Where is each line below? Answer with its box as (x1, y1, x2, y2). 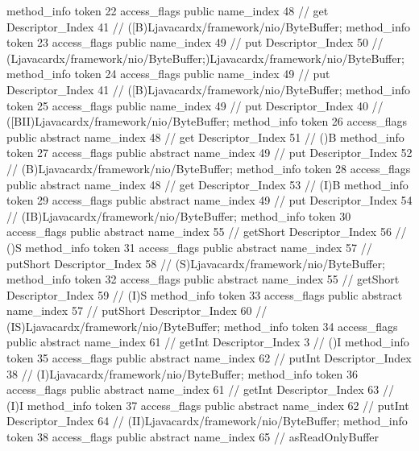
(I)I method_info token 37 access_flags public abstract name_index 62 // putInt (6, 396, 409, 413)
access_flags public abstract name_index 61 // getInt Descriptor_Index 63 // (6, 381, 394, 398)
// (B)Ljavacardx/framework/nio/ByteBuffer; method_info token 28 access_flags (6, 159, 411, 176)
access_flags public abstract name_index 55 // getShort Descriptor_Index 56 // (6, 223, 407, 240)
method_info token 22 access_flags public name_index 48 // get (6, 2, 329, 19)
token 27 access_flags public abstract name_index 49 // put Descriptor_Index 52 (6, 144, 413, 161)
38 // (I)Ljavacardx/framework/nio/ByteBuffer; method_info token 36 (6, 365, 358, 382)
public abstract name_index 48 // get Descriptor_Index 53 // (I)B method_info (6, 176, 409, 192)
